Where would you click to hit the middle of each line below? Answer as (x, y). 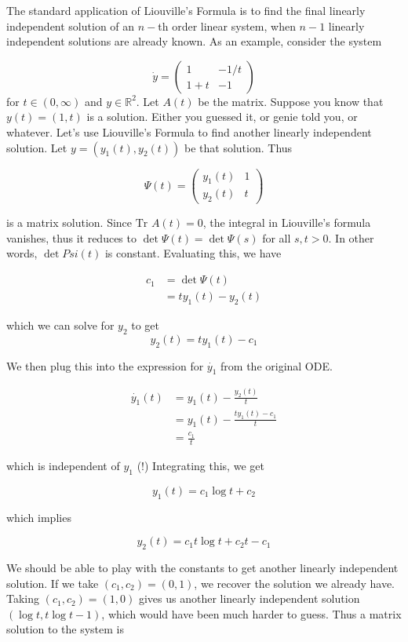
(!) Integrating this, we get (200, 465)
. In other (351, 237)
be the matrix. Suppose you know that (291, 101)
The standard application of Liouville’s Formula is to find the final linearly (186, 10)
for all (277, 237)
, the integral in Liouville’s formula (287, 223)
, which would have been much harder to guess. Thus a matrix (251, 613)
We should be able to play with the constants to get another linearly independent (202, 567)
